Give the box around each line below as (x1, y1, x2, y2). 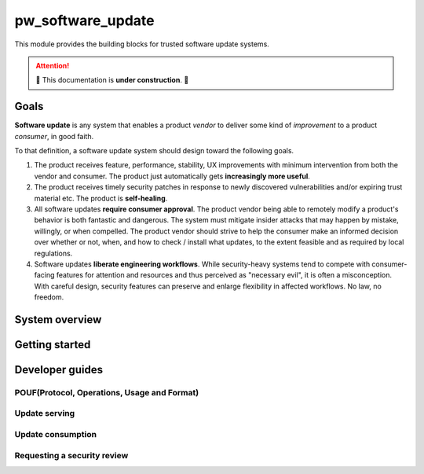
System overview (14, 313, 102, 326)
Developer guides (14, 362, 104, 377)
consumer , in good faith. (14, 131, 94, 141)
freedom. (34, 292, 64, 302)
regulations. (34, 248, 73, 258)
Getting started (14, 338, 91, 351)
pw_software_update (14, 12, 155, 29)
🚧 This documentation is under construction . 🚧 (35, 75, 189, 85)
